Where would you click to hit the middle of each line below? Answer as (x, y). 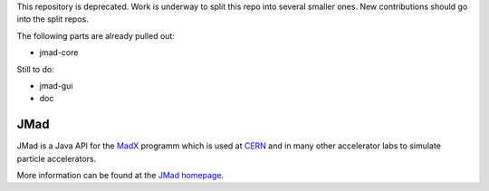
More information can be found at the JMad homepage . (120, 176)
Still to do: (35, 69)
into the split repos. (53, 19)
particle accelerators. (57, 158)
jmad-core (59, 53)
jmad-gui (56, 85)
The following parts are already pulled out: (96, 35)
